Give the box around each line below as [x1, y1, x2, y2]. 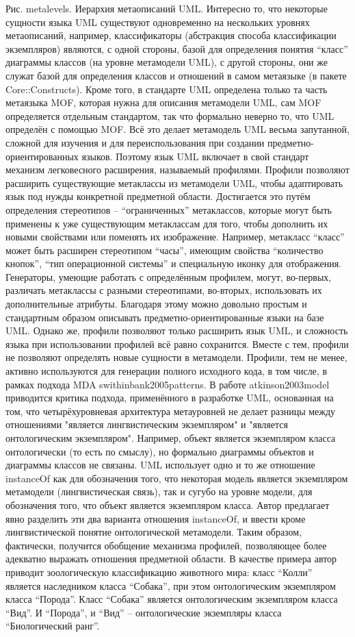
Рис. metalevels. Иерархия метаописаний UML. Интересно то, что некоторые [5, 1, 328, 15]
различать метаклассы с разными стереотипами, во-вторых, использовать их [5, 283, 322, 297]
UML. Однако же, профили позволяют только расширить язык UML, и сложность [5, 323, 348, 338]
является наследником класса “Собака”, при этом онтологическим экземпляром [5, 578, 336, 592]
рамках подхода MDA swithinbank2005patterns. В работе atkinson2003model [5, 377, 330, 391]
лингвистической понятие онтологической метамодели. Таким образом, [5, 525, 302, 539]
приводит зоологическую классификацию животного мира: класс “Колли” [5, 564, 313, 579]
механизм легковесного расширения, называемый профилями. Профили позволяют [5, 162, 350, 177]
